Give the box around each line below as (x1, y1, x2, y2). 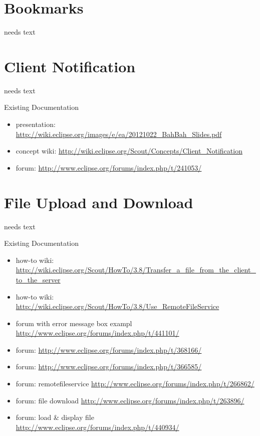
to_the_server (16, 274, 61, 284)
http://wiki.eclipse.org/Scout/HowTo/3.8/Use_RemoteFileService (16, 301, 219, 312)
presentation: (16, 119, 56, 129)
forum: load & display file (16, 412, 94, 422)
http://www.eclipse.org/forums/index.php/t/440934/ (16, 421, 179, 432)
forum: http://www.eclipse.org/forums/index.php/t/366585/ (16, 361, 202, 372)
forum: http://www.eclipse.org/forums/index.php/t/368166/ (16, 344, 202, 355)
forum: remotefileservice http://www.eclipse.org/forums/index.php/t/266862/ (16, 378, 254, 389)
